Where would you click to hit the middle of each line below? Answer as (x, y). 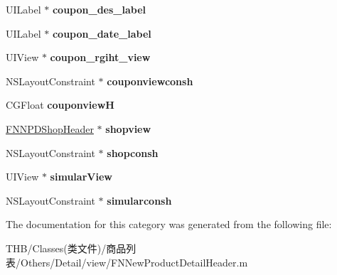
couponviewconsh (150, 81)
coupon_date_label (102, 33)
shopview (128, 128)
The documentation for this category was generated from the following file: (169, 224)
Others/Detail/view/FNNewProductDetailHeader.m (134, 262)
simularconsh (139, 200)
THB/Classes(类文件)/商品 (66, 248)
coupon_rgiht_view (100, 57)
